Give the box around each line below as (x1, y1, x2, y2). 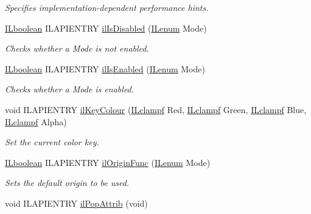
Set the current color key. (5, 136, 99, 148)
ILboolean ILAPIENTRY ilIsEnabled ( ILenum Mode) (5, 62, 205, 75)
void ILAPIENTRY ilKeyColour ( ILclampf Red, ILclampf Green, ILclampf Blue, (5, 103, 307, 116)
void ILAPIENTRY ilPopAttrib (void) (5, 196, 148, 209)
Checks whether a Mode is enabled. (5, 83, 135, 95)
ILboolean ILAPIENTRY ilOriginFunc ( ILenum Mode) (5, 156, 211, 168)
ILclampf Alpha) (5, 115, 67, 128)
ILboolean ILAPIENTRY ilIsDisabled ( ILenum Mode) (5, 21, 207, 34)
